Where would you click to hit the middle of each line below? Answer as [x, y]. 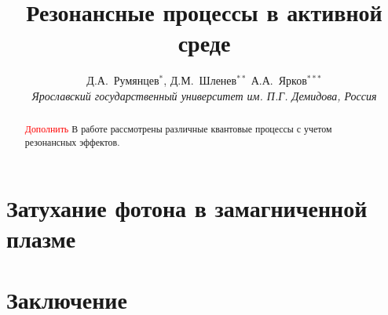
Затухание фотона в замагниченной [187, 207]
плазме [41, 238]
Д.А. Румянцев [123, 80]
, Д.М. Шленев [200, 80]
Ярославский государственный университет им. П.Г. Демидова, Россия [204, 95]
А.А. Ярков [279, 80]
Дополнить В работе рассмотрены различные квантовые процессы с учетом [178, 129]
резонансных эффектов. [72, 141]
